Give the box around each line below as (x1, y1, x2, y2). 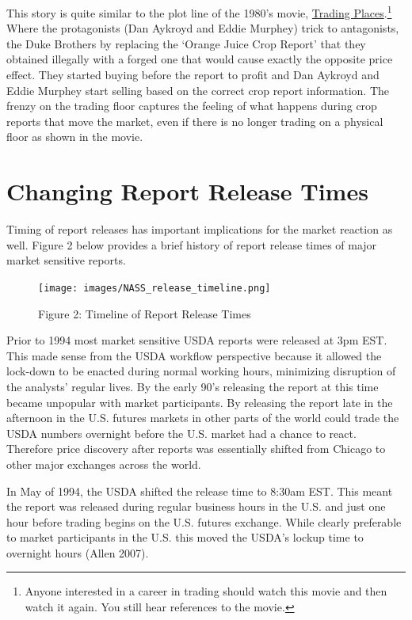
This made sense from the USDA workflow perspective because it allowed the (6, 347, 382, 363)
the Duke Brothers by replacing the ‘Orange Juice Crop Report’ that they (6, 35, 366, 51)
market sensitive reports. (6, 252, 126, 268)
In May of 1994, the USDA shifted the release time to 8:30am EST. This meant (6, 482, 393, 499)
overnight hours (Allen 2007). (6, 544, 149, 561)
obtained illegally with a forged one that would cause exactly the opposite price (6, 51, 393, 67)
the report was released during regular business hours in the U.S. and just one (6, 498, 386, 515)
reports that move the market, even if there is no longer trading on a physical (6, 112, 383, 129)
